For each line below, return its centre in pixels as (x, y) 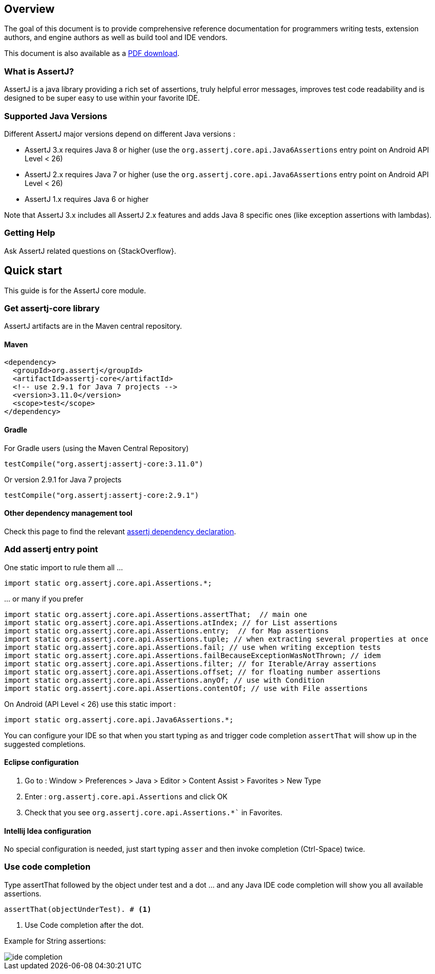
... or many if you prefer (44, 598)
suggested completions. (45, 744)
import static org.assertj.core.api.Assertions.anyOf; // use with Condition (164, 680)
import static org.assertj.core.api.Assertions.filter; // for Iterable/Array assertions (190, 663)
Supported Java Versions (56, 116)
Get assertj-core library (52, 308)
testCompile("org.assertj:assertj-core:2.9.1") (102, 495)
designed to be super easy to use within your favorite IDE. (102, 98)
